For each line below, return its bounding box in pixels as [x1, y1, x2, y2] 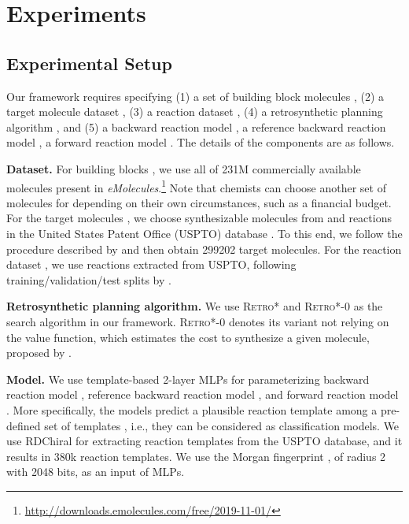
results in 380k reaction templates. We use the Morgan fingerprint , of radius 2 [6, 448, 386, 464]
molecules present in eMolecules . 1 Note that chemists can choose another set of [6, 177, 386, 195]
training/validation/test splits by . [6, 271, 171, 288]
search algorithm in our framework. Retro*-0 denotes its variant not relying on [6, 313, 389, 329]
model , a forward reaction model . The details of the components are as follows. [6, 134, 395, 151]
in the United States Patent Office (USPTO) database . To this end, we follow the [6, 225, 403, 241]
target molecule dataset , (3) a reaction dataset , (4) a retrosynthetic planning [6, 103, 383, 120]
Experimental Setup [6, 50, 172, 75]
